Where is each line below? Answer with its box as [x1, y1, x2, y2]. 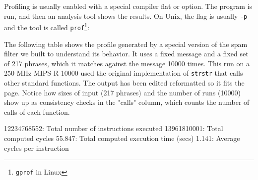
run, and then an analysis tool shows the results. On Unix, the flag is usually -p [4, 10, 248, 21]
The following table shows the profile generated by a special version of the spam [4, 39, 248, 49]
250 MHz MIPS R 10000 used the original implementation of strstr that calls [4, 68, 243, 78]
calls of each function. [4, 106, 70, 117]
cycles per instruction [4, 142, 69, 153]
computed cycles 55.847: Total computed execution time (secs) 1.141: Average [4, 133, 240, 143]
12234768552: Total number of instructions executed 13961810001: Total [4, 123, 223, 134]
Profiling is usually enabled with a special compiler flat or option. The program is [4, 1, 253, 11]
